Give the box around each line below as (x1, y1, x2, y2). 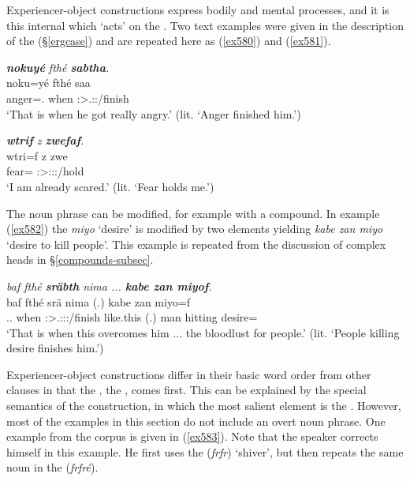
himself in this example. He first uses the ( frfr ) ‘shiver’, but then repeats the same (6, 443, 404, 460)
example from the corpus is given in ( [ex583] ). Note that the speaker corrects (6, 428, 378, 445)
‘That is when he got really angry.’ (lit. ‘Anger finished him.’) (6, 105, 301, 122)
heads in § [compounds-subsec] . (6, 251, 154, 268)
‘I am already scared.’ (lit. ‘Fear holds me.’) (6, 178, 214, 194)
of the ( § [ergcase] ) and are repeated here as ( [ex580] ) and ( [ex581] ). (6, 32, 331, 49)
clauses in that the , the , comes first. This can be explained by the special (6, 381, 367, 398)
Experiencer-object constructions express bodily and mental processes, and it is (6, 2, 389, 17)
